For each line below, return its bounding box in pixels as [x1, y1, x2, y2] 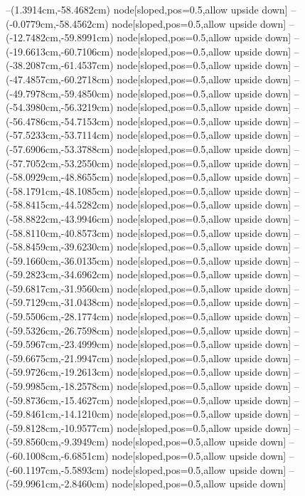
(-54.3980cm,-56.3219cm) [6, 100, 114, 115]
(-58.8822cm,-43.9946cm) [6, 211, 114, 226]
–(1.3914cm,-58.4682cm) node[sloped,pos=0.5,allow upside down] [6, 2, 288, 16]
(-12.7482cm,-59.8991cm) [6, 30, 114, 45]
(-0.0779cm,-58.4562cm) [6, 16, 109, 31]
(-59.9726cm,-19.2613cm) [6, 364, 114, 379]
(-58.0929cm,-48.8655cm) [6, 169, 114, 184]
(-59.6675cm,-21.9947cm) [6, 350, 114, 365]
